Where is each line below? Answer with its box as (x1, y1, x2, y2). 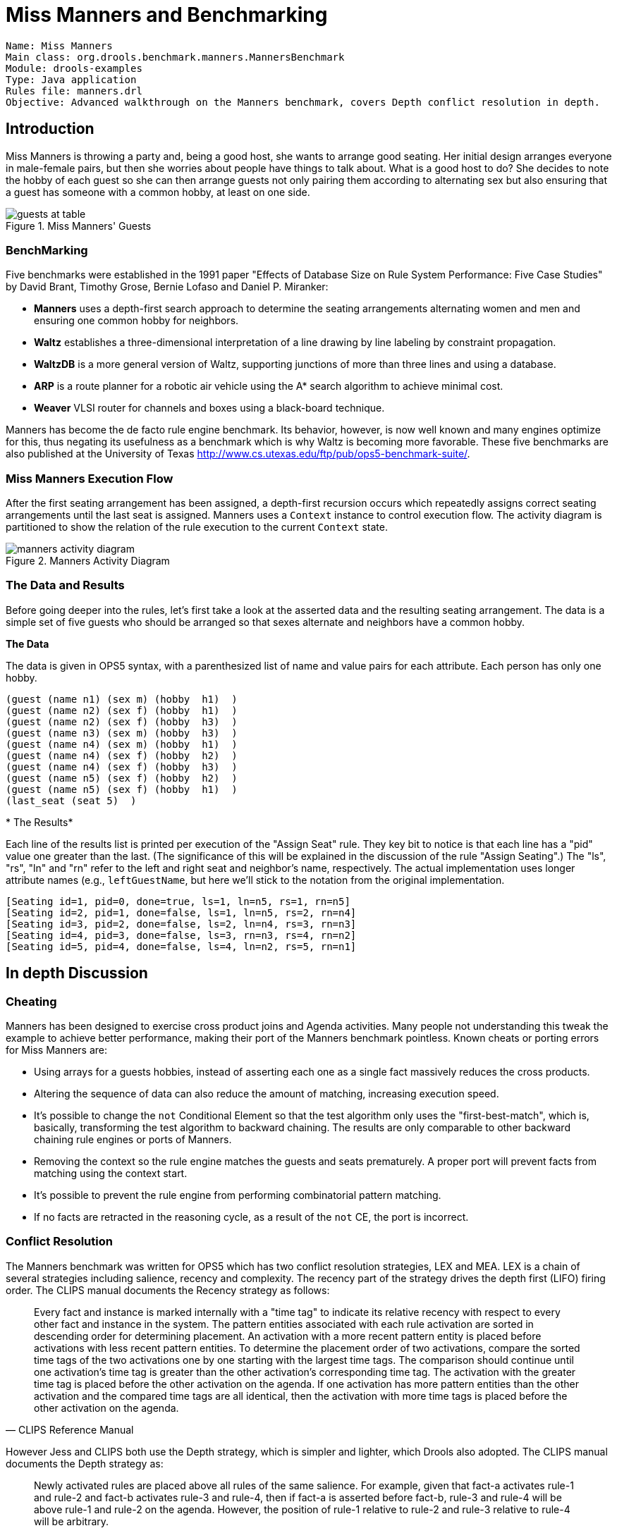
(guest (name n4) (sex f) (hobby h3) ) (6, 761, 238, 772)
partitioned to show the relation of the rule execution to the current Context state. (6, 521, 388, 534)
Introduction (6, 120, 94, 138)
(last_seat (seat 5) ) (6, 794, 137, 806)
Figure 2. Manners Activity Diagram (6, 555, 170, 567)
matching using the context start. (34, 1167, 188, 1180)
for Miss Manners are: (6, 1044, 108, 1057)
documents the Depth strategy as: (6, 1457, 164, 1470)
